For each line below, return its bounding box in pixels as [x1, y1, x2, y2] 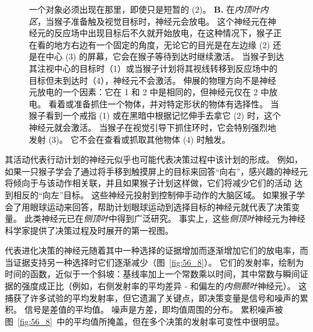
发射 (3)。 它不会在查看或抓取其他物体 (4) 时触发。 [29, 133, 231, 145]
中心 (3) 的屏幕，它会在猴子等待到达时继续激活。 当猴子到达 [45, 50, 284, 63]
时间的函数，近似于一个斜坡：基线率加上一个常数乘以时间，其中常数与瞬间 [5, 268, 300, 280]
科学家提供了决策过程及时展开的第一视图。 [5, 224, 173, 236]
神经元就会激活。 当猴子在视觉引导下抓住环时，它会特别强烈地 [29, 121, 276, 133]
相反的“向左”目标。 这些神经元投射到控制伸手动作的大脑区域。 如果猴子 [13, 188, 297, 201]
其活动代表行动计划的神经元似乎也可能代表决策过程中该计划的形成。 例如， [5, 153, 303, 166]
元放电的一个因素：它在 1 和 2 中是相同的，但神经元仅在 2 [29, 86, 258, 98]
